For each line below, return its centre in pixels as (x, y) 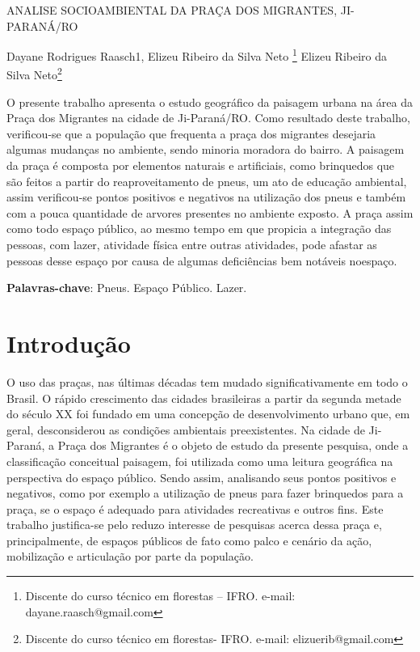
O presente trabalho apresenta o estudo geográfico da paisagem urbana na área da (210, 102)
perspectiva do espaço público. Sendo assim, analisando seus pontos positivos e (202, 477)
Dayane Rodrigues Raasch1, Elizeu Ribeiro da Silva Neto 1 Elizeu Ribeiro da (197, 55)
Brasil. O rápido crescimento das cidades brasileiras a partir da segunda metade (204, 398)
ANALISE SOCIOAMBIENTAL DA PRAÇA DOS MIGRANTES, (172, 10)
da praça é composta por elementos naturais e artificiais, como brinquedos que (201, 165)
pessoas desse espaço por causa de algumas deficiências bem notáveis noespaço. (202, 260)
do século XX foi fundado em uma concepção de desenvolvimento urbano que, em (208, 414)
